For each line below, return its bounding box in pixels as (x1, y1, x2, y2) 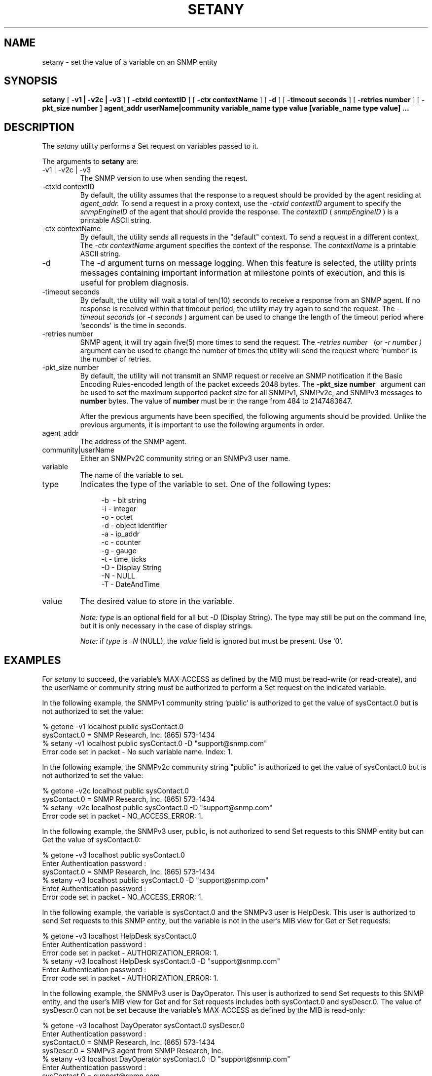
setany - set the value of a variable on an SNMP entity (42, 57, 217, 66)
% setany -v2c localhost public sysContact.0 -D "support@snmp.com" (42, 803, 273, 812)
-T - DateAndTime (101, 580, 160, 589)
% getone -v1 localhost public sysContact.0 (42, 722, 184, 731)
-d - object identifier (101, 521, 167, 530)
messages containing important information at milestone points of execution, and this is (80, 268, 405, 278)
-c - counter (101, 538, 141, 547)
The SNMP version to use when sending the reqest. (80, 174, 248, 183)
